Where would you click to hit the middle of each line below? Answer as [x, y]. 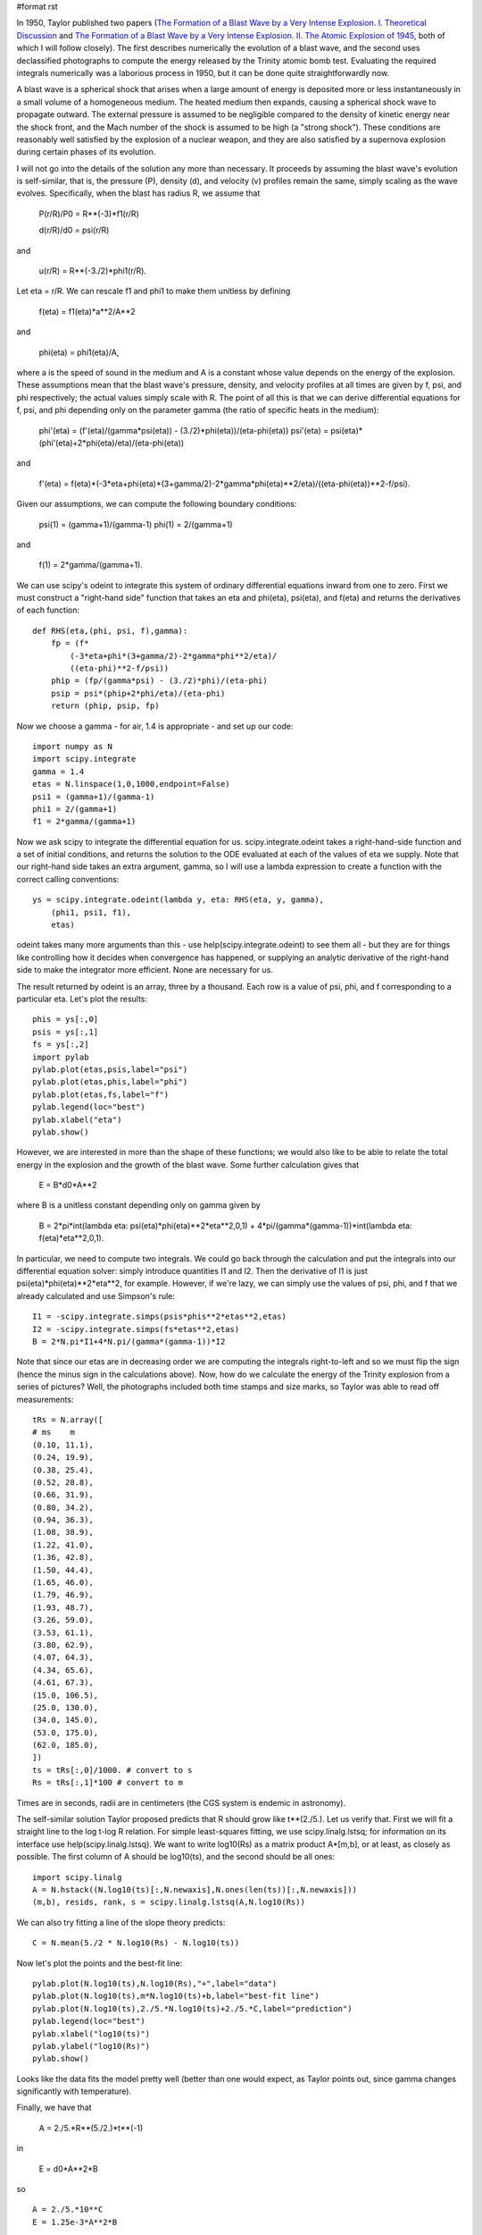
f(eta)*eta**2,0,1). [71, 1238]
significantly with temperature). [74, 2091]
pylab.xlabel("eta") [77, 1119]
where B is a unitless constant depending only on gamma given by [138, 1205]
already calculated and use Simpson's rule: [96, 1295]
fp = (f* [70, 643]
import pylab [61, 1057]
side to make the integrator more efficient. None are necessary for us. [145, 970]
